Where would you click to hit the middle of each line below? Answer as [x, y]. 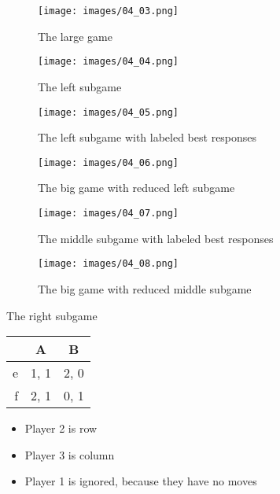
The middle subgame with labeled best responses [156, 238]
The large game [75, 36]
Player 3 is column [70, 454]
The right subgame [52, 315]
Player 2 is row [61, 428]
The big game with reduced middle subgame [145, 288]
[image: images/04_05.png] [108, 112]
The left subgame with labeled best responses [147, 137]
